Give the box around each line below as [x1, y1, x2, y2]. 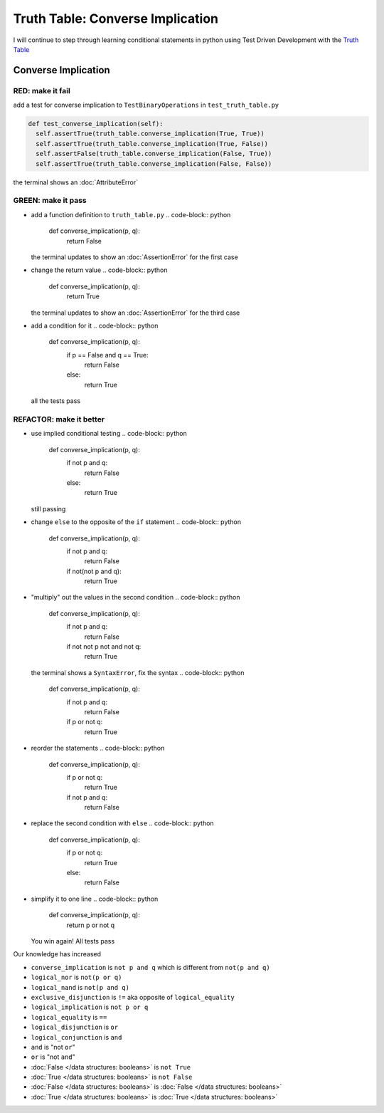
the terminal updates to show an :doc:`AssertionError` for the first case [31, 253, 238, 261]
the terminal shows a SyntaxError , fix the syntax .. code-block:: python [31, 668, 245, 676]
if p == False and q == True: [66, 350, 149, 359]
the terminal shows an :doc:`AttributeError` [13, 178, 139, 187]
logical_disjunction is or [31, 1023, 119, 1032]
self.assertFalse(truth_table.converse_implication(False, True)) [36, 150, 272, 158]
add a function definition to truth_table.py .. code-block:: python [31, 210, 231, 219]
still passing [31, 504, 66, 513]
